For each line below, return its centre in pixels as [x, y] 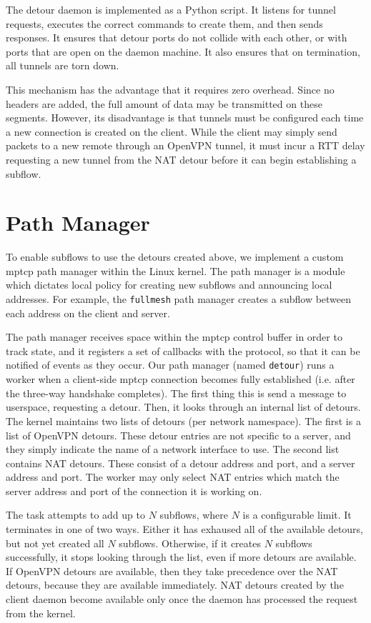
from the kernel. [41, 613]
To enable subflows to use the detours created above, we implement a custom [175, 257]
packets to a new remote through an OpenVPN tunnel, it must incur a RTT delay [185, 145]
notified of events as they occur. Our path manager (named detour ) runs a [170, 365]
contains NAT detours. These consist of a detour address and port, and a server [180, 463]
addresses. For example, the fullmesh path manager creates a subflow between [179, 299]
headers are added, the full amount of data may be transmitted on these [164, 103]
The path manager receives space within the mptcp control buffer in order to [174, 337]
